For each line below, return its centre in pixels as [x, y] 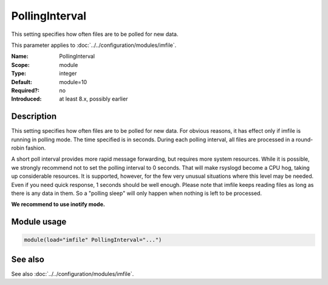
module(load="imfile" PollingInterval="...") [93, 240]
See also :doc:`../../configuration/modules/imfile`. [73, 273]
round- [304, 139]
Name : [20, 56]
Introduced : [26, 99]
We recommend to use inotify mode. [58, 205]
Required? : [25, 90]
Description [34, 117]
